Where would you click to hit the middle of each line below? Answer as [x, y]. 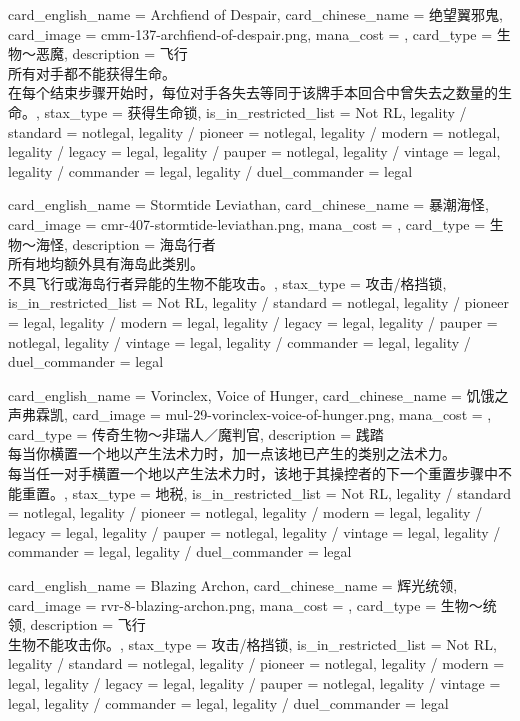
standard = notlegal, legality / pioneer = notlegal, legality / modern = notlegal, [254, 131]
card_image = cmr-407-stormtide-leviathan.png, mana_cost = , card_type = [247, 223]
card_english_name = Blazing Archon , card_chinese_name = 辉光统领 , [233, 585]
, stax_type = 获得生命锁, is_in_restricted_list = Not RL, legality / [251, 111]
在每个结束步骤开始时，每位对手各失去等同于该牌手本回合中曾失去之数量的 [253, 92]
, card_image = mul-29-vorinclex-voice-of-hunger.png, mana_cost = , [278, 414]
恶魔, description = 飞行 [111, 53]
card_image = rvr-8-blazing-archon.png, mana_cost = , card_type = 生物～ [245, 604]
